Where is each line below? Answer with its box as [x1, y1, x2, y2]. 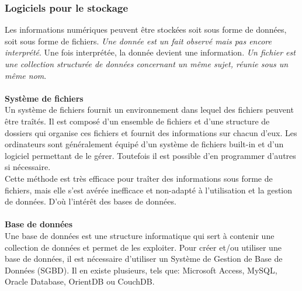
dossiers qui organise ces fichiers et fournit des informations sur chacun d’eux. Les [5, 126, 297, 138]
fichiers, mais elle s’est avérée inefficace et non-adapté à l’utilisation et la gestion [5, 183, 293, 196]
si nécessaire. [5, 161, 51, 173]
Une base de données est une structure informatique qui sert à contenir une [5, 229, 275, 241]
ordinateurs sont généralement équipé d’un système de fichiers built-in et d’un [5, 138, 284, 150]
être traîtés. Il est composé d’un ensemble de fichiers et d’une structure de [5, 115, 270, 127]
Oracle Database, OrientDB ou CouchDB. [5, 275, 155, 287]
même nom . [5, 69, 47, 81]
